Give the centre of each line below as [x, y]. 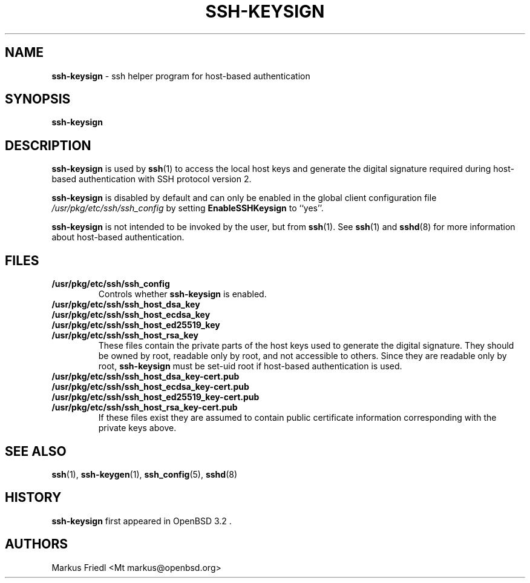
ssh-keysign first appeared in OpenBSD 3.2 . [142, 521]
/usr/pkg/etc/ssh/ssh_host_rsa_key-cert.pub [145, 407]
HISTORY [33, 498]
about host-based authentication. [118, 237]
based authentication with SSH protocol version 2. [152, 179]
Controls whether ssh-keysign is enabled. [182, 294]
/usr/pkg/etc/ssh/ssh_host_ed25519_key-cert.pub [155, 397]
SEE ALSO [36, 451]
